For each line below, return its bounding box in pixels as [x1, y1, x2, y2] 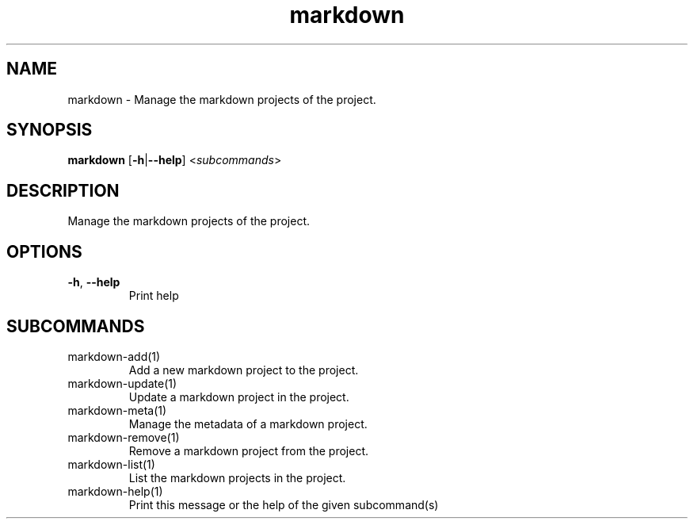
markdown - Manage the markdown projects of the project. [67, 92, 376, 106]
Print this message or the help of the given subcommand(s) [128, 497, 439, 512]
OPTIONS [6, 241, 82, 262]
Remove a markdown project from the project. [128, 443, 369, 458]
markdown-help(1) [67, 484, 163, 498]
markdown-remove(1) [67, 430, 180, 444]
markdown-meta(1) [67, 403, 167, 417]
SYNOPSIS [6, 120, 93, 140]
